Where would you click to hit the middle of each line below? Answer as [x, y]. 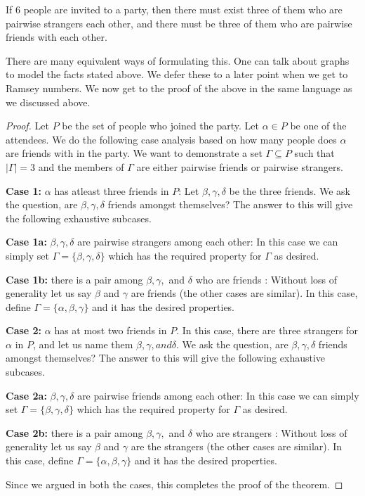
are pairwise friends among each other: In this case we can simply [218, 395]
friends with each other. [57, 37]
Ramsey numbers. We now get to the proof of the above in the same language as [179, 88]
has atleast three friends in [112, 190]
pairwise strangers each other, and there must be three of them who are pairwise [179, 23]
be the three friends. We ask [290, 190]
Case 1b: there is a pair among [74, 279]
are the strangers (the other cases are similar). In [237, 446]
